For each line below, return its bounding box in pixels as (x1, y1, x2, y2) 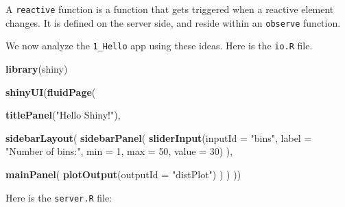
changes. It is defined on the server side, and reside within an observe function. (5, 15, 341, 29)
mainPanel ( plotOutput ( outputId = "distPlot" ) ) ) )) (5, 167, 241, 181)
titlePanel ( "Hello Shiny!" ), (5, 108, 121, 122)
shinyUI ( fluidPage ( (5, 84, 96, 99)
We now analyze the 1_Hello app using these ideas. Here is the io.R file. (5, 38, 313, 53)
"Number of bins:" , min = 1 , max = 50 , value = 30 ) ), (5, 144, 233, 158)
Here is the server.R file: (5, 190, 112, 204)
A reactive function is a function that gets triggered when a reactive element (5, 2, 334, 16)
